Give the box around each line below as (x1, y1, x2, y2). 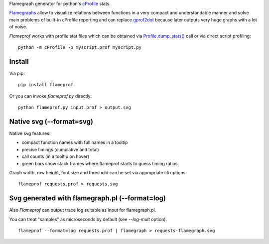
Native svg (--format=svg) (9, 117, 94, 125)
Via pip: (9, 70, 25, 76)
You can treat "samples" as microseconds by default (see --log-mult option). (9, 216, 167, 222)
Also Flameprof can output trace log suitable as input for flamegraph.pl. (9, 207, 156, 213)
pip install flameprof (18, 82, 74, 88)
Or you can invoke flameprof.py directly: (9, 93, 92, 99)
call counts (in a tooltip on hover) (21, 153, 90, 159)
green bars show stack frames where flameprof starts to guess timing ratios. (21, 160, 179, 166)
